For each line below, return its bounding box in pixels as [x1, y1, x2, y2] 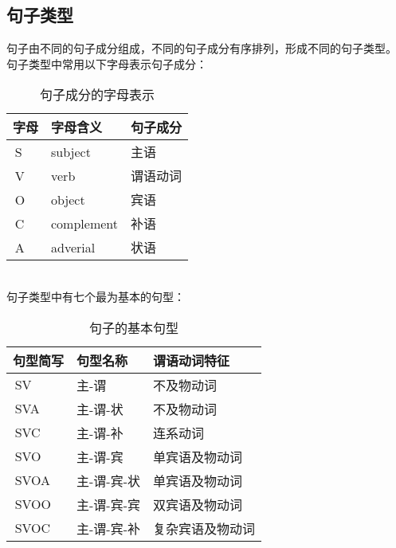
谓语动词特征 [153, 350, 230, 370]
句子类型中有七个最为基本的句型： [6, 288, 185, 304]
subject [51, 142, 91, 161]
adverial [51, 237, 96, 256]
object [51, 190, 85, 209]
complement [51, 213, 118, 233]
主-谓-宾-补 [76, 519, 140, 538]
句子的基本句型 [89, 318, 179, 337]
